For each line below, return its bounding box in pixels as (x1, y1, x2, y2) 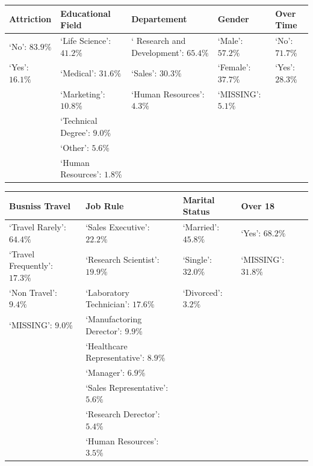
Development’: (131, 46, 184, 58)
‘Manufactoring (85, 313, 142, 325)
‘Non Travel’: (9, 286, 57, 298)
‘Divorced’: (182, 286, 223, 298)
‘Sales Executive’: (85, 221, 150, 233)
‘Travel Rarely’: (9, 221, 66, 233)
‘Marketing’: (60, 87, 105, 100)
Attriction (9, 13, 52, 25)
